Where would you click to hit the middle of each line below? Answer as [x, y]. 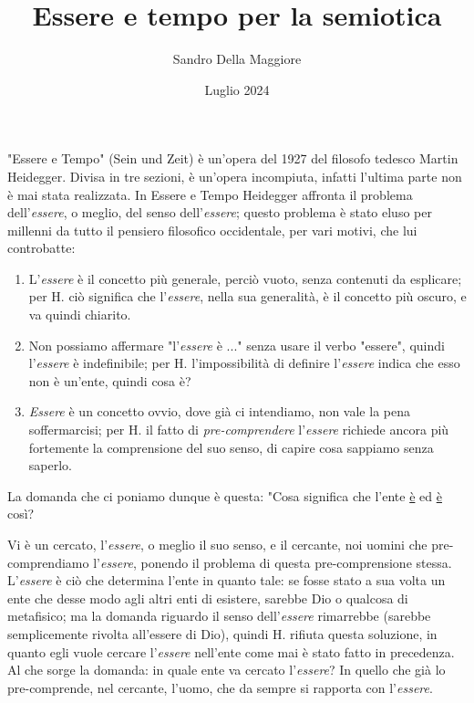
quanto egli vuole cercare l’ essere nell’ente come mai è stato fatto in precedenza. [231, 651]
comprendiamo [48, 562]
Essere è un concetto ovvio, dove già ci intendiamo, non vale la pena [219, 411]
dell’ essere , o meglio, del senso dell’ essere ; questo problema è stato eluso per [220, 212]
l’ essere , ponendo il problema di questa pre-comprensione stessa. [273, 562]
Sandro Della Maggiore [237, 59]
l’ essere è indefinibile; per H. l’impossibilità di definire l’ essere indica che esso [244, 363]
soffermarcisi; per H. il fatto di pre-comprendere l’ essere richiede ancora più [239, 430]
